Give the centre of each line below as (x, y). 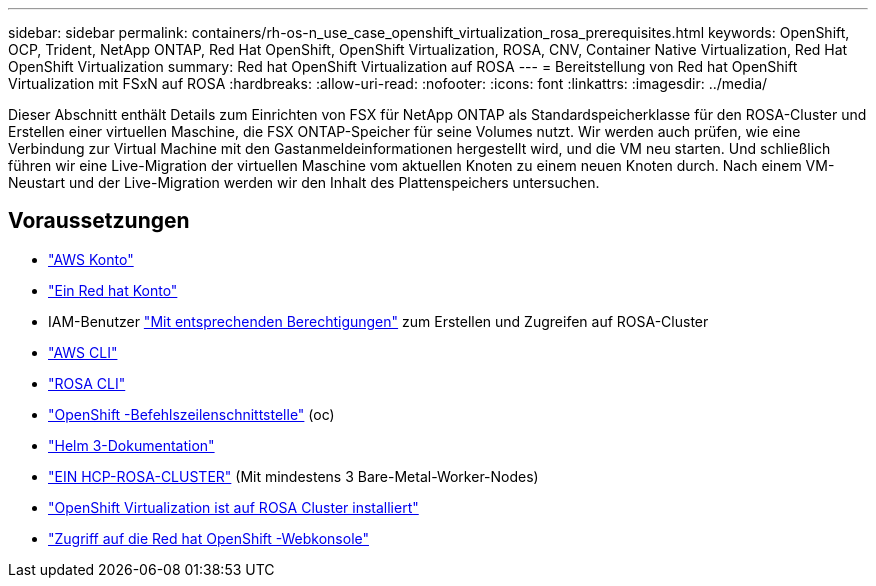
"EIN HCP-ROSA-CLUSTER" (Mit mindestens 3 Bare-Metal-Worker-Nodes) (293, 476)
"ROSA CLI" (87, 383)
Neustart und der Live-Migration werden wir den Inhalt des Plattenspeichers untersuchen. (304, 182)
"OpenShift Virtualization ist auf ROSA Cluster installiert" (233, 507)
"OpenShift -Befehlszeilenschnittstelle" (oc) (191, 414)
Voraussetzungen (99, 221)
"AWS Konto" (91, 259)
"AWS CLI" (83, 352)
